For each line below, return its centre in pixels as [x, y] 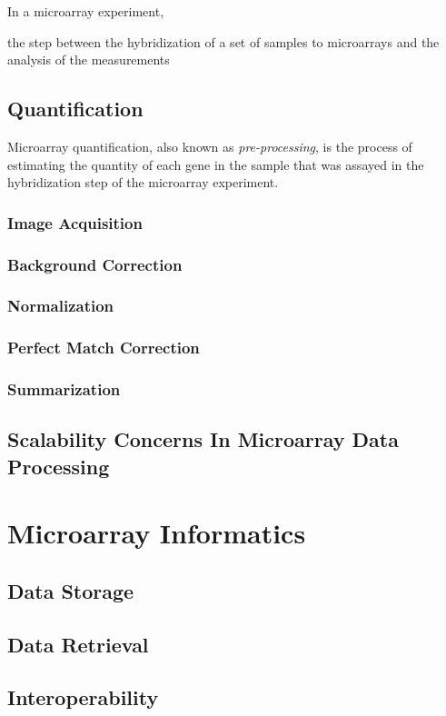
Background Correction [95, 264]
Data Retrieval [78, 644]
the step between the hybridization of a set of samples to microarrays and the [223, 41]
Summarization [64, 389]
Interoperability [83, 697]
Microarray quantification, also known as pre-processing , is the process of [210, 146]
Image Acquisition [75, 222]
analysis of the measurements [89, 60]
